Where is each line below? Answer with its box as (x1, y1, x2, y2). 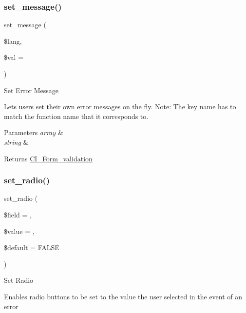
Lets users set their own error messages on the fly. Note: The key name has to (4, 101, 236, 112)
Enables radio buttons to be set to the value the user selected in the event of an (4, 291, 243, 301)
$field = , (4, 209, 32, 219)
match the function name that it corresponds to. (4, 111, 149, 121)
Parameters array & (4, 127, 63, 137)
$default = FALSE (4, 242, 59, 253)
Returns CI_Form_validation (4, 153, 93, 163)
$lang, (4, 36, 22, 46)
